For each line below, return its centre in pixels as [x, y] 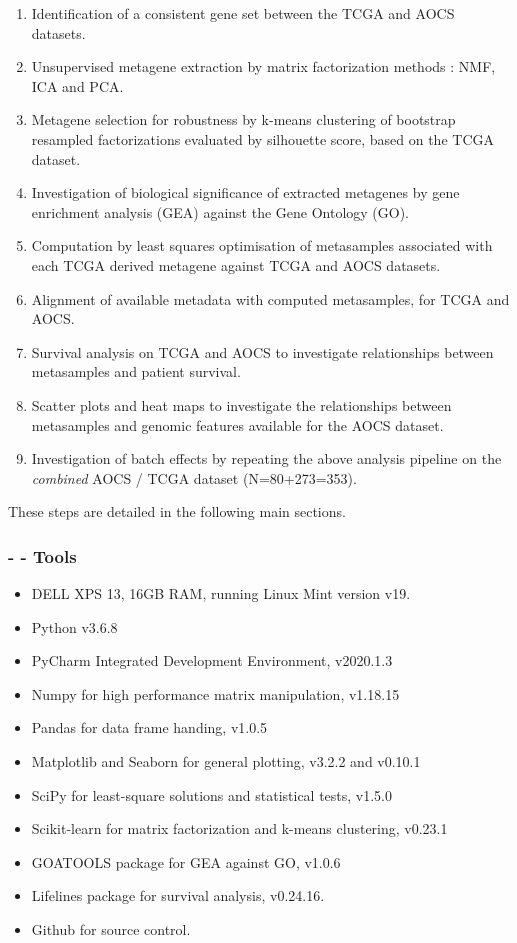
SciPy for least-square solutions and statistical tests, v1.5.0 [212, 794]
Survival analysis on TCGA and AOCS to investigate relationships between [262, 351]
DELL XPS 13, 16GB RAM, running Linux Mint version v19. [221, 593]
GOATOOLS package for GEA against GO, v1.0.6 [186, 861]
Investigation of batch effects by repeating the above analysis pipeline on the [266, 458]
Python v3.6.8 [74, 626]
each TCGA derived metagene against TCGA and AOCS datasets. [236, 264]
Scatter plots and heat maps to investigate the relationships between [241, 404]
